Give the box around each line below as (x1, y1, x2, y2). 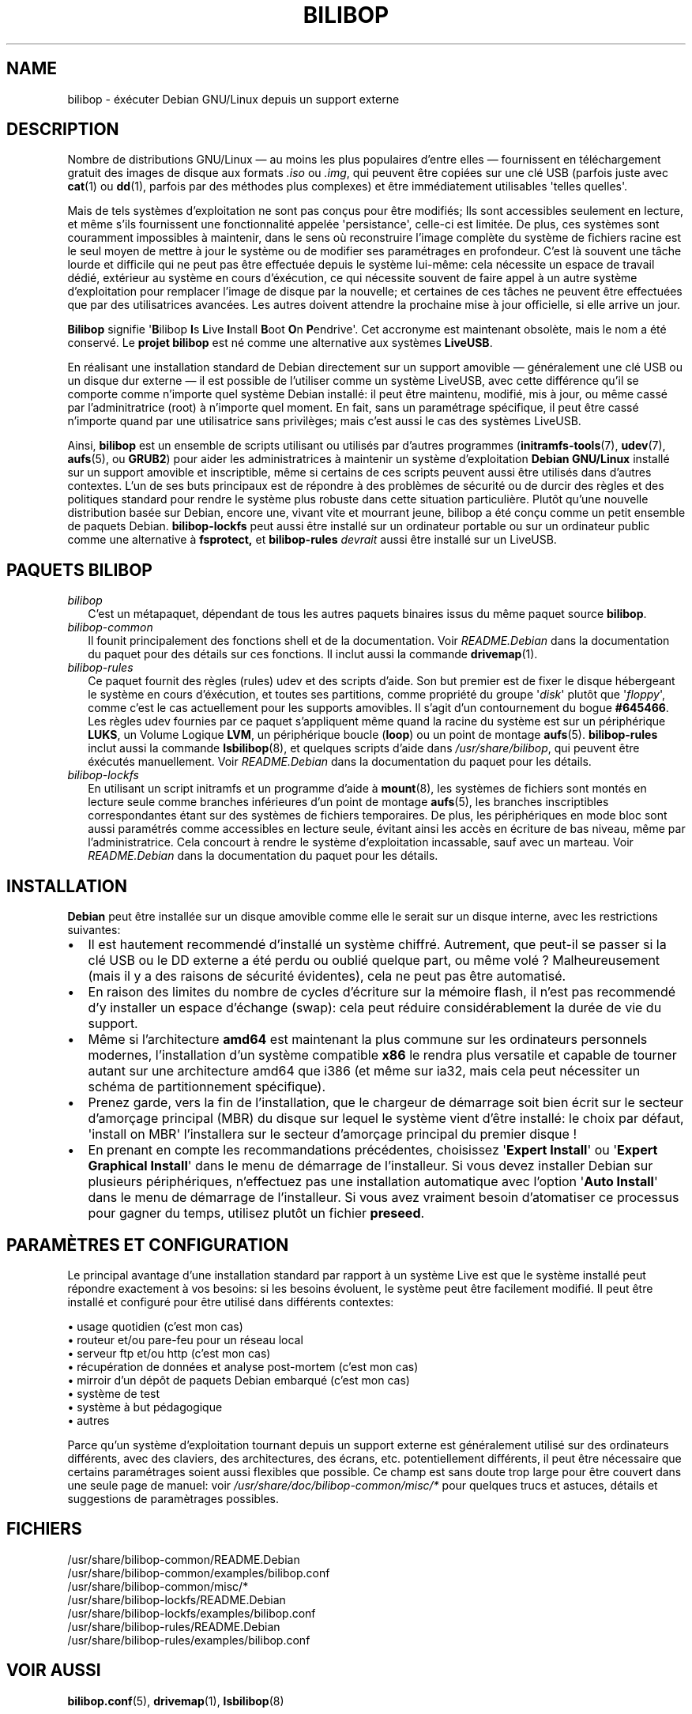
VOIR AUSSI (6, 1660, 101, 1681)
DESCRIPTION (6, 119, 119, 140)
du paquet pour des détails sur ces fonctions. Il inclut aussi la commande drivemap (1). (88, 647, 538, 661)
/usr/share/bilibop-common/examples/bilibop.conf (67, 1565, 330, 1580)
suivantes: (67, 923, 121, 937)
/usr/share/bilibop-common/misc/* (67, 1579, 249, 1593)
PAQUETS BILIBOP (6, 559, 152, 580)
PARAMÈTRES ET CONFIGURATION (6, 1234, 289, 1255)
